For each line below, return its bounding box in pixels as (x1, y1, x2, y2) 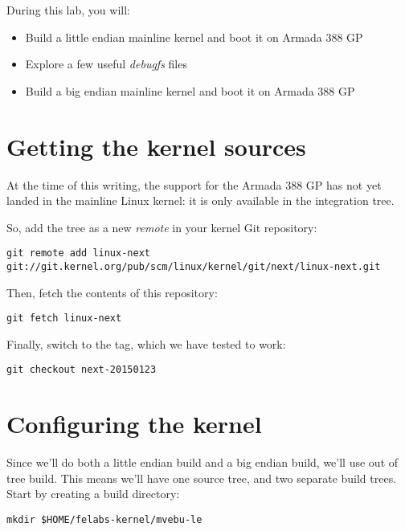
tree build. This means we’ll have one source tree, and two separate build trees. (6, 469, 397, 486)
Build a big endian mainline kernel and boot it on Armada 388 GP (25, 82, 355, 99)
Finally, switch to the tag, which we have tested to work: (6, 335, 286, 352)
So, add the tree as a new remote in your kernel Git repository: (6, 219, 317, 235)
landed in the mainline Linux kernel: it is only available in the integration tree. (6, 192, 395, 209)
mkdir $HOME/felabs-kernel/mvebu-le (6, 514, 202, 525)
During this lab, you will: (6, 2, 130, 18)
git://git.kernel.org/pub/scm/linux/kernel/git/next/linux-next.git (6, 260, 381, 272)
